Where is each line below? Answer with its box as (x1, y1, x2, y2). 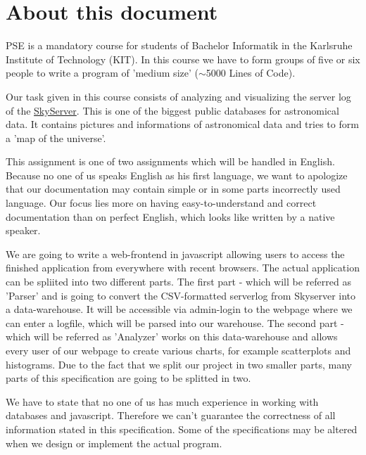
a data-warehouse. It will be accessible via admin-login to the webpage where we (6, 302, 353, 316)
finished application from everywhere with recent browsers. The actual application (6, 260, 360, 275)
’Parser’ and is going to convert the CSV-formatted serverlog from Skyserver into (6, 288, 356, 302)
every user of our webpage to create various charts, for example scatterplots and (6, 343, 351, 357)
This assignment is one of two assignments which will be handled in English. (6, 154, 335, 169)
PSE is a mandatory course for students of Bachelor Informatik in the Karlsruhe (6, 38, 353, 53)
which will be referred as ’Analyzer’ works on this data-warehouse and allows (6, 329, 338, 344)
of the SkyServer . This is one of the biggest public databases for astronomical (6, 103, 339, 117)
